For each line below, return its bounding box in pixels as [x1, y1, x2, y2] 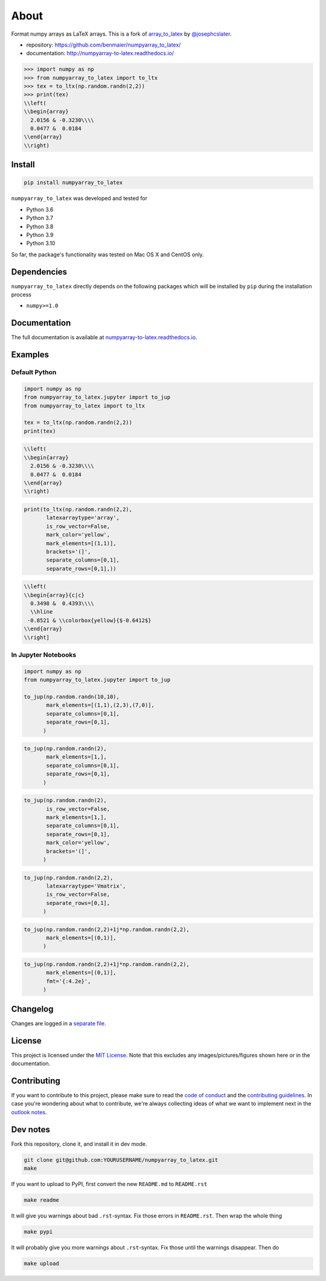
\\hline [30, 608, 53, 615]
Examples [11, 349, 50, 360]
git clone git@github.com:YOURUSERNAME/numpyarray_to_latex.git [24, 1156, 219, 1163]
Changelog [11, 1004, 54, 1014]
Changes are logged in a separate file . [11, 1019, 106, 1027]
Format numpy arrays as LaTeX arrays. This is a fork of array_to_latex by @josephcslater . [11, 30, 232, 37]
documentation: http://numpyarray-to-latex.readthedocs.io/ [26, 50, 174, 57]
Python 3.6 [26, 206, 54, 213]
